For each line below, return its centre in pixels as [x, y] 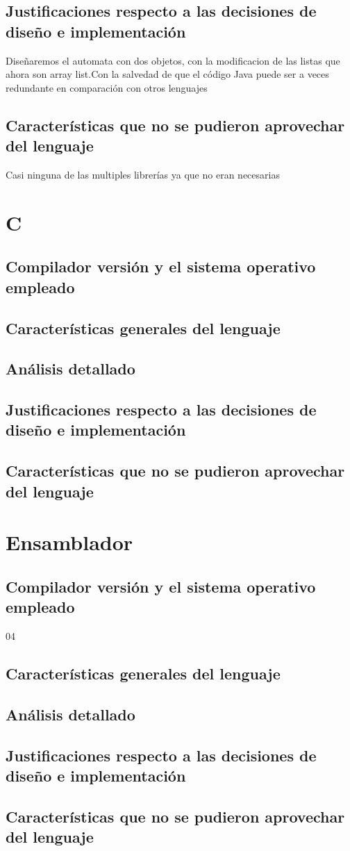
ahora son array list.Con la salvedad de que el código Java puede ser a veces [167, 74]
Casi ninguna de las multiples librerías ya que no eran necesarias [143, 174]
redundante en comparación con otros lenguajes [107, 87]
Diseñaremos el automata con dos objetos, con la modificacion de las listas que [173, 60]
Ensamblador [69, 542]
